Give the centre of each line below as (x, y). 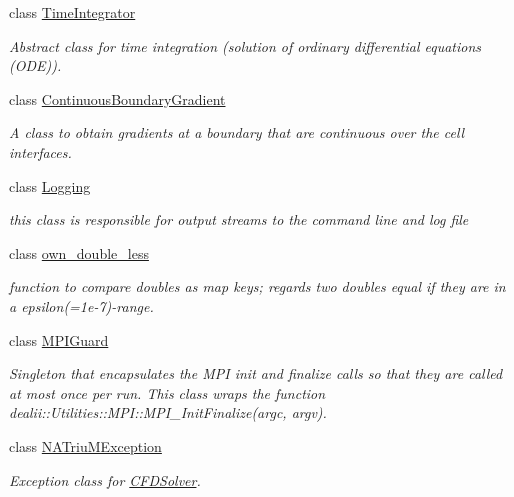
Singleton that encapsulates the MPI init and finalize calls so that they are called (256, 373)
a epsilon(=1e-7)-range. (81, 305)
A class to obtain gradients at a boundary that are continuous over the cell (237, 132)
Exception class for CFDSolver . (105, 479)
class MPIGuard (59, 339)
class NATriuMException (85, 445)
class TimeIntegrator (72, 12)
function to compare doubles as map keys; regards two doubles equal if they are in (257, 286)
